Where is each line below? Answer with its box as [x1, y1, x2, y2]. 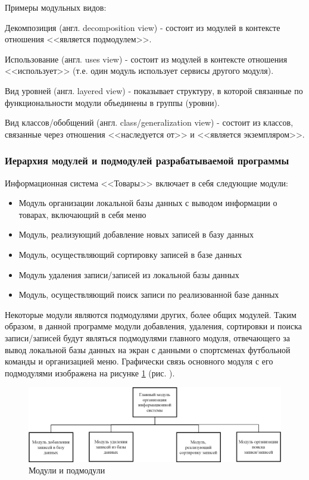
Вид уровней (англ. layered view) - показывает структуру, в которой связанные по [5, 84, 303, 96]
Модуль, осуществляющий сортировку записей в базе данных [18, 248, 242, 260]
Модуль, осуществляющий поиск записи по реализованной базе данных [18, 288, 279, 301]
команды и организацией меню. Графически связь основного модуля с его [5, 355, 273, 367]
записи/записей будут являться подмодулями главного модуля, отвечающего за [5, 331, 291, 344]
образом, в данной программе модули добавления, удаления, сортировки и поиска [5, 320, 302, 332]
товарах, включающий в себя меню [18, 208, 146, 220]
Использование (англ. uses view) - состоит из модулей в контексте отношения [5, 52, 288, 65]
